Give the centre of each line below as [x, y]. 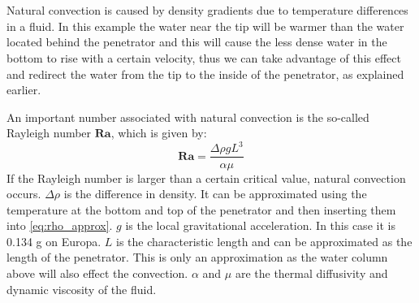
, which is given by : [159, 133]
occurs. [24, 194]
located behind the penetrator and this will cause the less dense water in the [197, 42]
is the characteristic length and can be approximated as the [264, 241]
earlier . [24, 90]
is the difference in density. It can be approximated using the [215, 194]
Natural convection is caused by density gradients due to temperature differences [207, 10]
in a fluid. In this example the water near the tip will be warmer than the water [205, 26]
